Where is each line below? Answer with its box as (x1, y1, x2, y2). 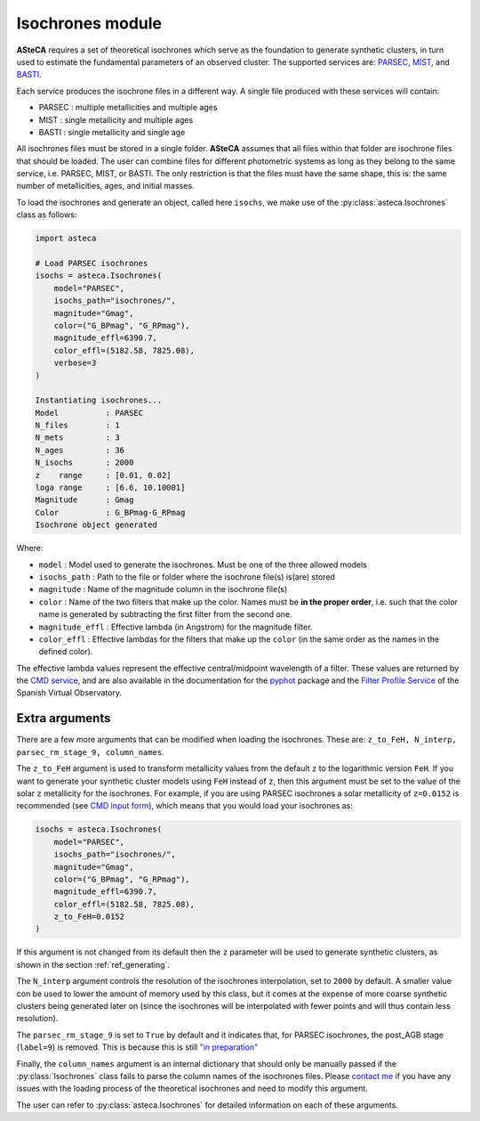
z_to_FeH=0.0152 (53, 912, 124, 922)
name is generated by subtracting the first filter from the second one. (38, 609, 292, 620)
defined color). (38, 646, 93, 657)
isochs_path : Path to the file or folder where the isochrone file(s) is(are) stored (38, 571, 335, 582)
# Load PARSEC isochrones (35, 258, 148, 268)
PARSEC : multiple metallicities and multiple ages (38, 102, 218, 113)
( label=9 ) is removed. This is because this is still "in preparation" (16, 1042, 259, 1052)
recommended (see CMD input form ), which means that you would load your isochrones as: (16, 800, 353, 811)
